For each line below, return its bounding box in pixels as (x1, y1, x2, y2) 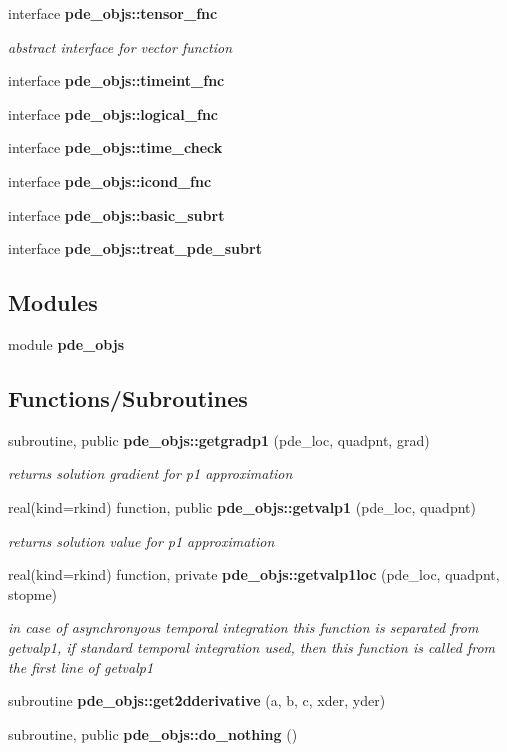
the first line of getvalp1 (8, 656, 154, 677)
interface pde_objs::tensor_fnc (8, 3, 218, 23)
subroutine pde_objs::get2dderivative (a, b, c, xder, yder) (8, 690, 386, 711)
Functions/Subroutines (8, 382, 248, 413)
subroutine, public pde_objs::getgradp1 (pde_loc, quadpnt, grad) (8, 429, 430, 450)
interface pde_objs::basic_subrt (8, 204, 225, 225)
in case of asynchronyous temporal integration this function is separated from (8, 617, 479, 638)
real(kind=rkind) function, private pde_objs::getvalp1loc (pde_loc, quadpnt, (8, 564, 500, 585)
